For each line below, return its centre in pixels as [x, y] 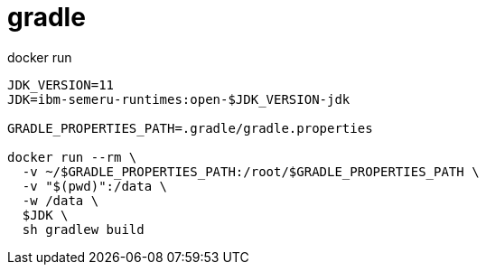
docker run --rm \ [72, 157]
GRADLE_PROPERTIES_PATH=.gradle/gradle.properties [190, 128]
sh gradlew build [83, 229]
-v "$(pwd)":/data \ [95, 186]
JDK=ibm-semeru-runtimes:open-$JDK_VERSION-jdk [179, 99]
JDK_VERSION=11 [61, 84]
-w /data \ [61, 200]
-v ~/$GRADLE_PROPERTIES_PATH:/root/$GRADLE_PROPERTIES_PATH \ [251, 171]
